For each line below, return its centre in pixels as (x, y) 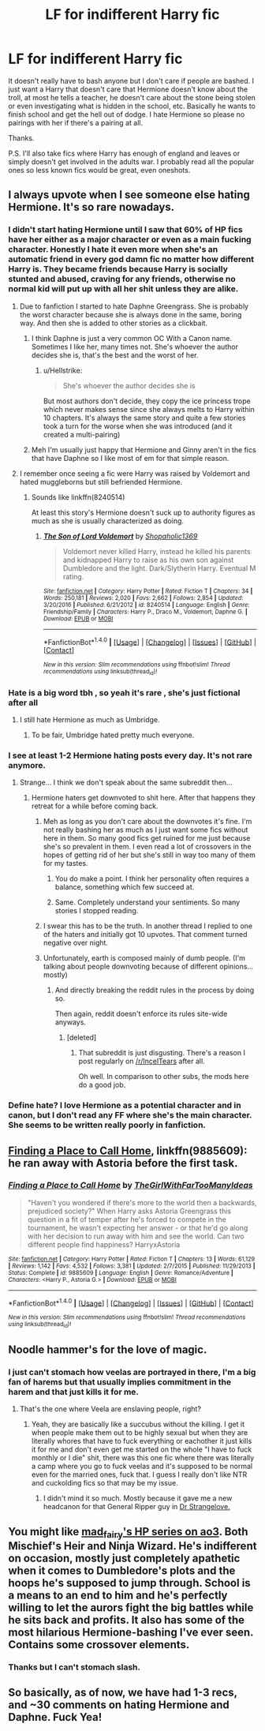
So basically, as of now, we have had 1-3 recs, (123, 1693)
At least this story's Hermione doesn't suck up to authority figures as (143, 512)
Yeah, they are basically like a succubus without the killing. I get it (138, 1424)
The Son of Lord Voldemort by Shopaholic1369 (120, 536)
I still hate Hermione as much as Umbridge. (90, 719)
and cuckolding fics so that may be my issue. (105, 1483)
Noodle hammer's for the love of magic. (108, 1350)
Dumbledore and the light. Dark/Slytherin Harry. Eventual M (159, 568)
